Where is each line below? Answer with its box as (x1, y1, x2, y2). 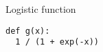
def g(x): (5, 26, 50, 36)
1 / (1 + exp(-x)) (15, 37, 100, 47)
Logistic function (5, 2, 76, 16)
